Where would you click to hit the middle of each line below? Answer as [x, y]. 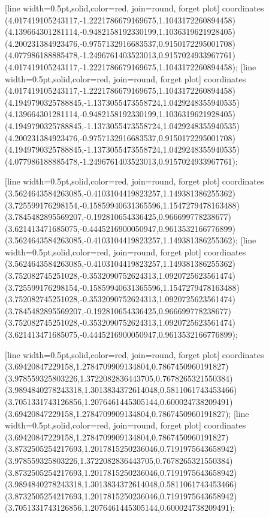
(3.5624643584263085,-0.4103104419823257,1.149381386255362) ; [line [131, 240]
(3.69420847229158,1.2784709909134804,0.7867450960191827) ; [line [127, 413]
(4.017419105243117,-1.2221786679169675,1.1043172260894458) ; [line [131, 66]
